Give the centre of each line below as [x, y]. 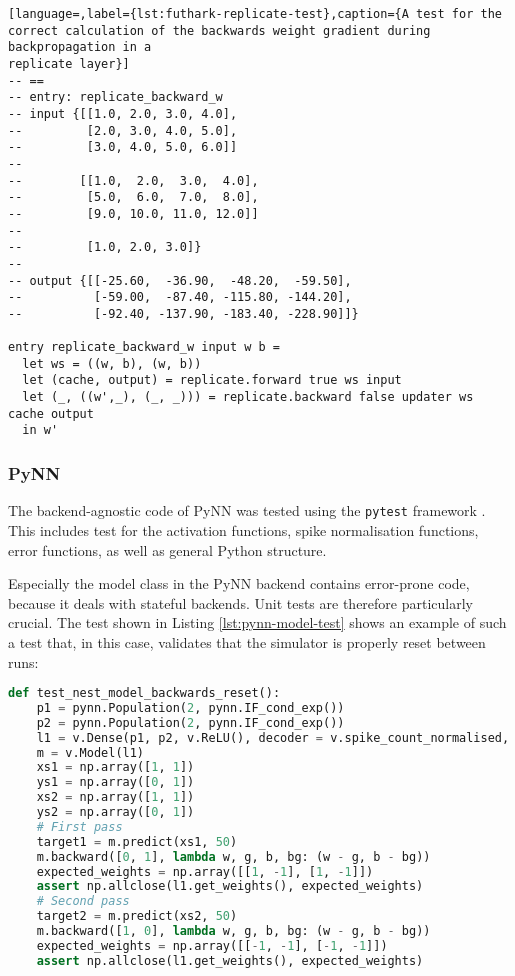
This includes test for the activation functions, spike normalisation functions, [243, 529]
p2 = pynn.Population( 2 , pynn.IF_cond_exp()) [190, 722]
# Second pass [83, 901]
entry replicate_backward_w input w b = [144, 347]
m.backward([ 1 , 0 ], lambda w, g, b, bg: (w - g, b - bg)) [233, 931]
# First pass [79, 826]
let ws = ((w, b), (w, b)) [112, 363]
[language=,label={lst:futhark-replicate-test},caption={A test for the [255, 14]
